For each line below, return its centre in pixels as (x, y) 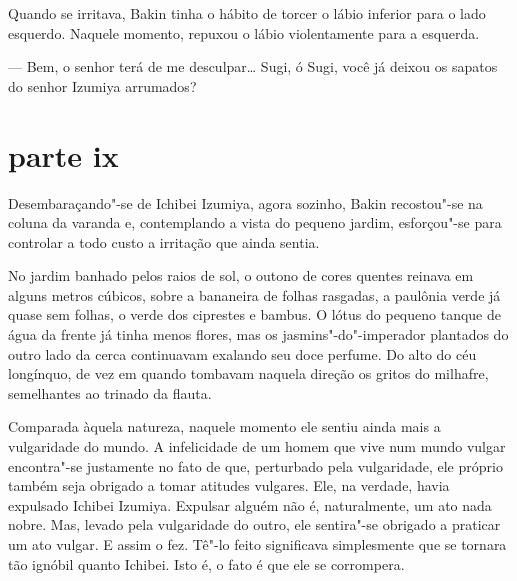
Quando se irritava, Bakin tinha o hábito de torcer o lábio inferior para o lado (247, 13)
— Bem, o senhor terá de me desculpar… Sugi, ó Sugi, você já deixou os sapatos (253, 66)
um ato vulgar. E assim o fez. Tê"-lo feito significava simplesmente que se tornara (257, 544)
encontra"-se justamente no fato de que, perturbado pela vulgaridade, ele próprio (255, 465)
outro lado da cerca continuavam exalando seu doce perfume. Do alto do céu (242, 353)
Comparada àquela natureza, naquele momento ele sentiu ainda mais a (224, 426)
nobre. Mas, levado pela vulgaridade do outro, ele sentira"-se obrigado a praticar (254, 524)
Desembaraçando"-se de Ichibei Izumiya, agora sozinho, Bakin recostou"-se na (245, 202)
